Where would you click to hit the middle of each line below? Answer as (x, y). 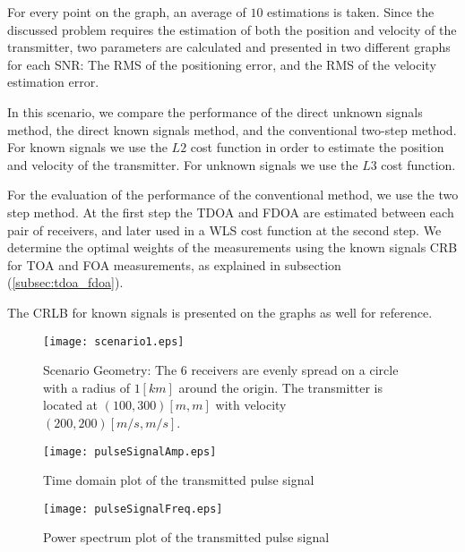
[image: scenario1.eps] (114, 341)
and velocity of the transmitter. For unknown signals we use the (183, 164)
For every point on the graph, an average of (127, 12)
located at (71, 405)
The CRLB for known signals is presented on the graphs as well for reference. (220, 312)
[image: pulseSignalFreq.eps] (133, 509)
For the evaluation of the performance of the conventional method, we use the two (233, 195)
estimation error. (53, 82)
